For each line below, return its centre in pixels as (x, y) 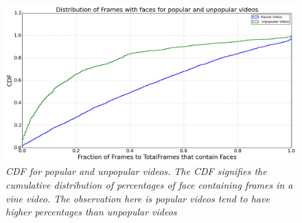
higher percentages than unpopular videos (91, 212)
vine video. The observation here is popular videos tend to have (138, 198)
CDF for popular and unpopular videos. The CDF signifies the (136, 171)
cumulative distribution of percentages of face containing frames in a (149, 184)
